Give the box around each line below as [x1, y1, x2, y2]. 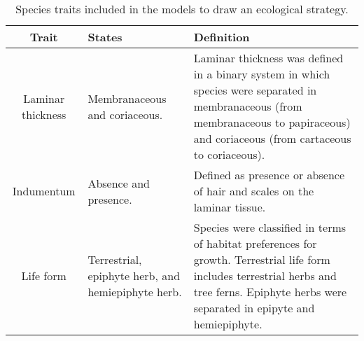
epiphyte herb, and [87, 267, 181, 284]
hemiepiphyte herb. [87, 284, 182, 300]
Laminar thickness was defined [193, 50, 344, 66]
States [87, 29, 122, 45]
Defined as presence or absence [193, 167, 344, 183]
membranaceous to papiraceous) [193, 114, 351, 130]
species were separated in [193, 82, 317, 98]
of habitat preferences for [193, 235, 317, 251]
